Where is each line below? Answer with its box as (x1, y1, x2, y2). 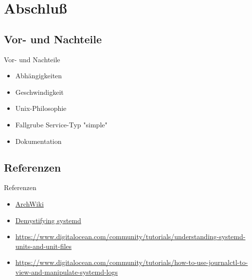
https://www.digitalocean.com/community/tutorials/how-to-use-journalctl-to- (15, 257, 248, 267)
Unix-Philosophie (15, 103, 67, 113)
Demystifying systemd (15, 215, 81, 225)
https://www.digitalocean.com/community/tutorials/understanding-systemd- (15, 231, 246, 242)
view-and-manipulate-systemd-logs (15, 266, 118, 277)
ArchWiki (15, 198, 44, 209)
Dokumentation (15, 136, 62, 146)
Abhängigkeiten (15, 70, 62, 81)
